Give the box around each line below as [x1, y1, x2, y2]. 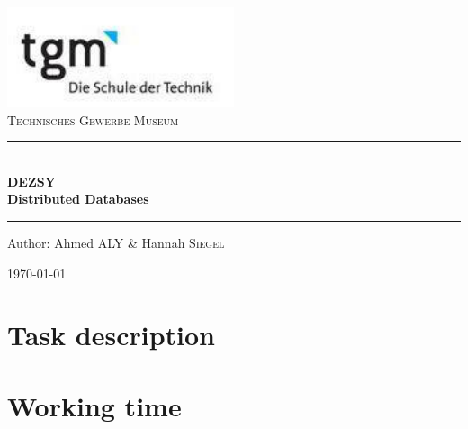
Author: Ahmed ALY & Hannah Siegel [7, 233, 225, 251]
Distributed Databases [7, 189, 149, 208]
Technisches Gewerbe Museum [7, 110, 179, 129]
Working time [7, 387, 182, 424]
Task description [7, 316, 216, 353]
